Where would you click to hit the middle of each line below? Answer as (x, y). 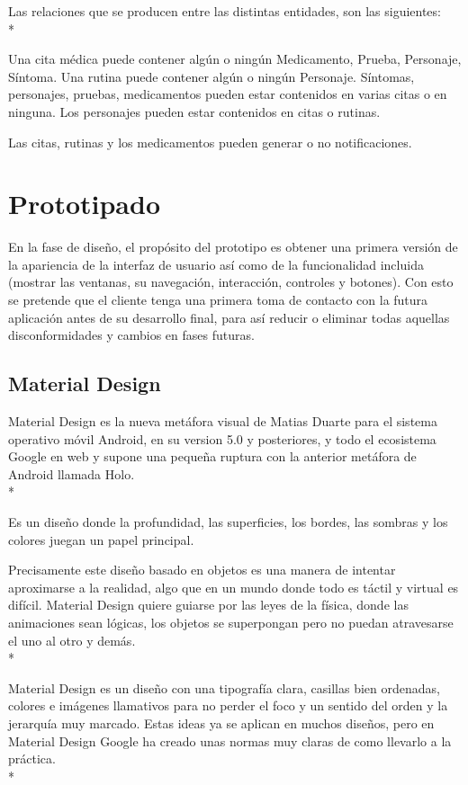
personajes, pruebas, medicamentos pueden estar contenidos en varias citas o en (228, 94)
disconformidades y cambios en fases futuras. (131, 335)
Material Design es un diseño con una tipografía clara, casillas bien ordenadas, (224, 687)
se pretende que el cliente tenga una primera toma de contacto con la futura (218, 300)
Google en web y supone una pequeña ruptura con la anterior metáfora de (212, 456)
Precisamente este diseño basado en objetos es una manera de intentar (202, 570)
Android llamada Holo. (72, 473)
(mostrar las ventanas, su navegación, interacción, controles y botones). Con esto (231, 282)
